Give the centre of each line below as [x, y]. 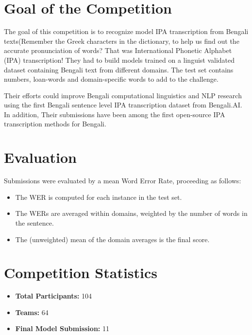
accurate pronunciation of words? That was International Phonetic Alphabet [118, 50]
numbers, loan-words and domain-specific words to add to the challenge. [111, 79]
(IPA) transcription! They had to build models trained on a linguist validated [119, 60]
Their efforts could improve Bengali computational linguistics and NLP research [123, 95]
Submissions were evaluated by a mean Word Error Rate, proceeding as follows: [123, 181]
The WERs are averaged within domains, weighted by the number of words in [131, 213]
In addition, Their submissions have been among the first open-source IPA [115, 114]
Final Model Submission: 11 [62, 328]
